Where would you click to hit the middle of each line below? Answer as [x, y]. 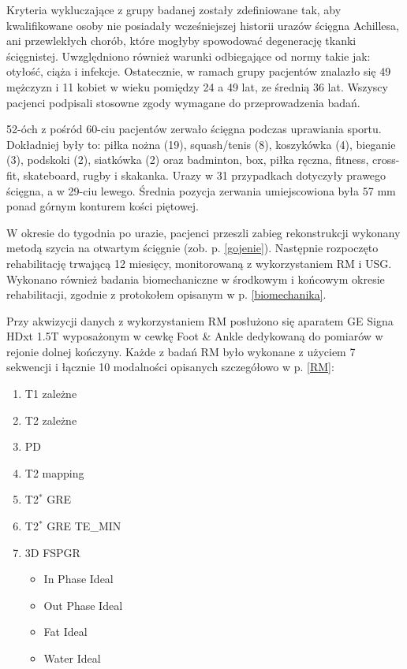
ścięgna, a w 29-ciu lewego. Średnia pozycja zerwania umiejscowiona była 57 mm [201, 190]
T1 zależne [51, 394]
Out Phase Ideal [83, 605]
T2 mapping [54, 472]
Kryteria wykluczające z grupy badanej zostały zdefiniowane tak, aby [174, 9]
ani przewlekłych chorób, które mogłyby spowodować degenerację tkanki [181, 41]
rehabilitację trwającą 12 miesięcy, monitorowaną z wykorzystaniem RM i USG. [199, 263]
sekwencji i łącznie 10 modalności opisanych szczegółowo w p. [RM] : [170, 367]
